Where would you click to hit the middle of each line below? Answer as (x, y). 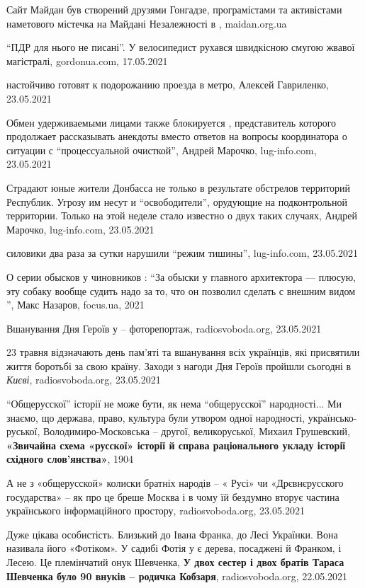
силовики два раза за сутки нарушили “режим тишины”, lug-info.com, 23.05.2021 (182, 253)
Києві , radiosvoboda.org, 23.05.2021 (84, 380)
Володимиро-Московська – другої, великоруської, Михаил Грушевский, (196, 431)
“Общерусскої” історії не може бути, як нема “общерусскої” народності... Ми (174, 404)
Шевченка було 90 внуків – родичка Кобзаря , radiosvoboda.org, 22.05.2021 (177, 576)
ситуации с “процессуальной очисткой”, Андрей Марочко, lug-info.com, (162, 150)
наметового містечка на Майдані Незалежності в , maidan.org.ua (147, 23)
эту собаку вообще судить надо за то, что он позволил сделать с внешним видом (181, 290)
